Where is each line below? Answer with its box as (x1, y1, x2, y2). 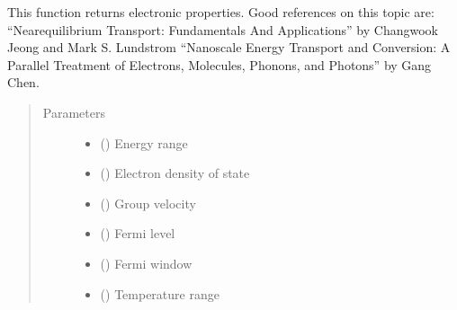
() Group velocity (100, 193, 196, 212)
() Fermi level (100, 224, 175, 243)
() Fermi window (100, 253, 193, 272)
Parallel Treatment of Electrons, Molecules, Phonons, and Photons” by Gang (7, 55, 432, 74)
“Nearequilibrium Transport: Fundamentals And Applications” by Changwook (7, 20, 438, 39)
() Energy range (100, 133, 188, 152)
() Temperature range (100, 284, 220, 303)
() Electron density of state (100, 164, 250, 182)
